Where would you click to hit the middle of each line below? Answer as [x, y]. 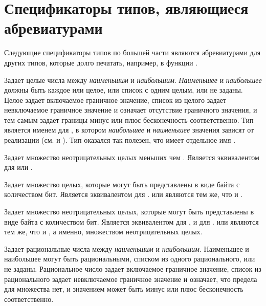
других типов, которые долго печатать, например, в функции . [101, 62]
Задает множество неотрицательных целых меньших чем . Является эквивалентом [132, 157]
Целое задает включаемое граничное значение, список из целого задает [115, 100]
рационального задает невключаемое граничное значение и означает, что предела [131, 279]
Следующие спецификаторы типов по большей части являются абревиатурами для [132, 52]
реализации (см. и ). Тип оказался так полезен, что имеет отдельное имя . [120, 140]
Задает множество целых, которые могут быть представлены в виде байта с [122, 184]
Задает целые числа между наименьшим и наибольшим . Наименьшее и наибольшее [133, 80]
